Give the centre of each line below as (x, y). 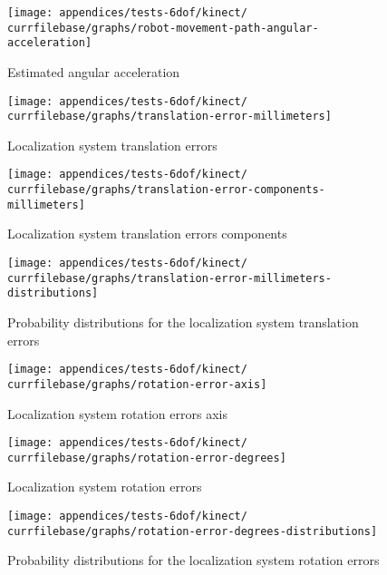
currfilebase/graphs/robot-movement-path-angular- (163, 28)
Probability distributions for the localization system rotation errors (193, 560)
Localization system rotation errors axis (117, 413)
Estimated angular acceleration (94, 71)
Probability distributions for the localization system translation (183, 322)
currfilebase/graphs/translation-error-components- (166, 190)
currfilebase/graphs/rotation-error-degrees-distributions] (193, 531)
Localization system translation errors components (147, 234)
